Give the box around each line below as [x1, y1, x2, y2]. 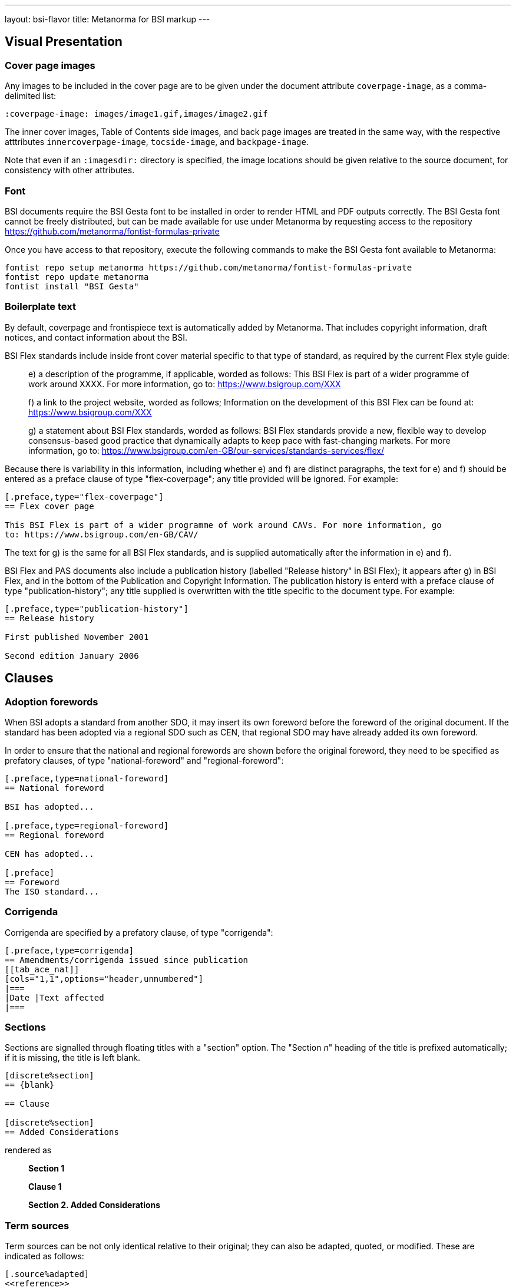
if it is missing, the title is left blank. [5, 1052, 141, 1063]
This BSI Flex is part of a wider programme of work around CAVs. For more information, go [5, 520, 442, 530]
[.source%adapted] [5, 1269, 90, 1279]
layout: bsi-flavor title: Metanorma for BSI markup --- [5, 14, 210, 24]
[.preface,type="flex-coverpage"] [5, 491, 164, 501]
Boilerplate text [5, 301, 76, 313]
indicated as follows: [5, 1251, 84, 1262]
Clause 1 [28, 1182, 62, 1192]
